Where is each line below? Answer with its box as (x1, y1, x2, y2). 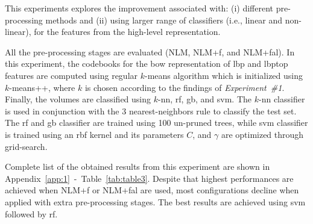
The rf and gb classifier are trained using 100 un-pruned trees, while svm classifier (5, 116, 308, 129)
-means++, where (9, 81, 75, 93)
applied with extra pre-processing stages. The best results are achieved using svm (5, 195, 306, 208)
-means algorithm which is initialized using (145, 69, 303, 81)
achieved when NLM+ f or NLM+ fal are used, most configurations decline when (5, 184, 299, 196)
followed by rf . (5, 207, 58, 220)
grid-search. (5, 140, 48, 152)
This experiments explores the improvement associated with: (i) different (5, 2, 274, 14)
